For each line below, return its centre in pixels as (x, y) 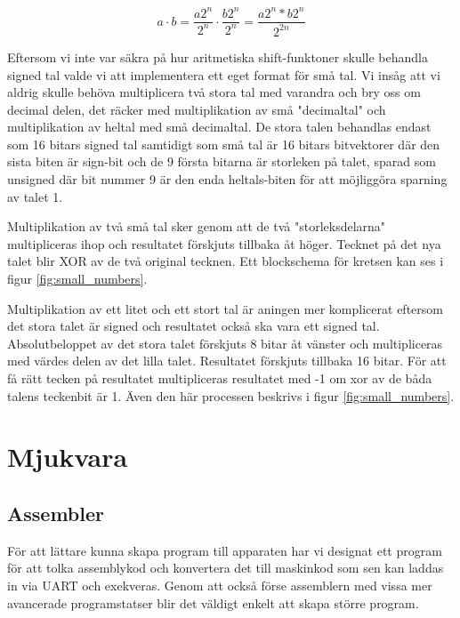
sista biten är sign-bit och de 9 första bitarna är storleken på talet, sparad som (222, 161)
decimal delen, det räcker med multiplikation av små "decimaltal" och (197, 109)
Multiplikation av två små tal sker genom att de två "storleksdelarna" (197, 226)
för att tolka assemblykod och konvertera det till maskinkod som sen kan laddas (226, 568)
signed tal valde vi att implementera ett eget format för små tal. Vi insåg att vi (224, 74)
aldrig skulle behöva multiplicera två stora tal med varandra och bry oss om (214, 92)
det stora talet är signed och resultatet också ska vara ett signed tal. (194, 326)
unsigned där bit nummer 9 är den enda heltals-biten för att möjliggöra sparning (227, 179)
